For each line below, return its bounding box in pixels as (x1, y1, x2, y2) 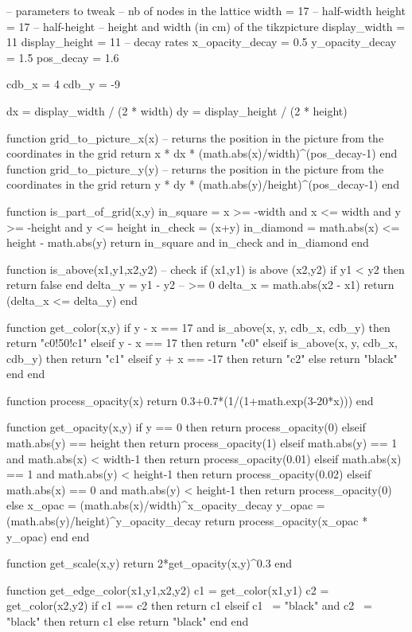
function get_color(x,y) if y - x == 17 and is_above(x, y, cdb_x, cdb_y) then (6, 318, 391, 335)
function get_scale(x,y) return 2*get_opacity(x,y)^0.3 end (6, 555, 293, 572)
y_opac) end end (6, 528, 90, 544)
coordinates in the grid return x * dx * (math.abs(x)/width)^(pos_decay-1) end (6, 145, 398, 162)
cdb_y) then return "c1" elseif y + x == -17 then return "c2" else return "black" (6, 349, 398, 366)
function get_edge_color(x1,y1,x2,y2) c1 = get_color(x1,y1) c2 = (6, 581, 329, 598)
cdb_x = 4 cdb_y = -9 (6, 76, 121, 92)
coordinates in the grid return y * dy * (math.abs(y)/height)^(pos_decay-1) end (6, 176, 399, 193)
